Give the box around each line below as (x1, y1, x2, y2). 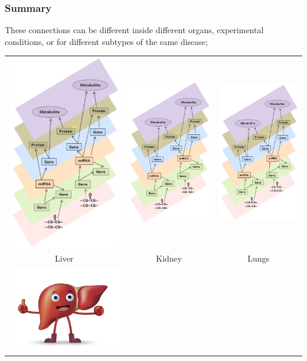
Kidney (156, 252, 182, 265)
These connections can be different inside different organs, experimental (5, 24, 264, 36)
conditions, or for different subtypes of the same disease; (5, 35, 208, 47)
